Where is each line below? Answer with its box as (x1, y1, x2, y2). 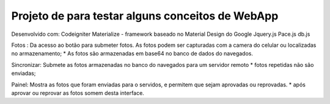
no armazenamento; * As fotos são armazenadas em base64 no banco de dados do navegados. (11, 50, 254, 57)
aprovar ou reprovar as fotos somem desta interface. (11, 89, 145, 97)
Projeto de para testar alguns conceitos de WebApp (11, 9, 279, 23)
